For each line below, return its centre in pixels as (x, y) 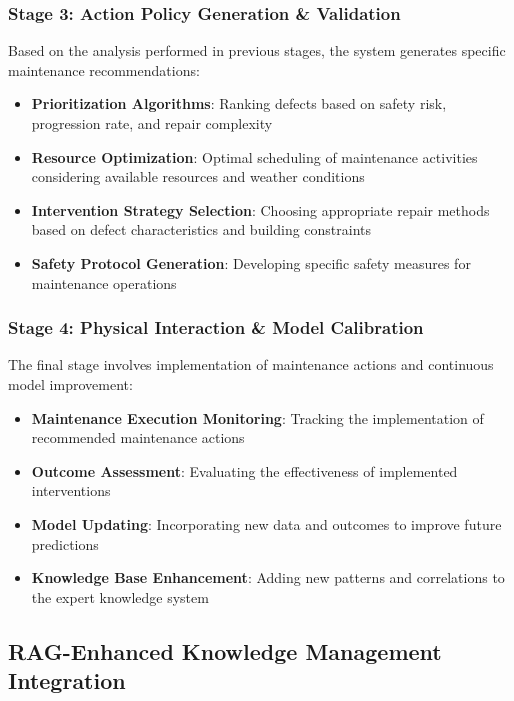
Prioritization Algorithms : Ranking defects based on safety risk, (239, 103)
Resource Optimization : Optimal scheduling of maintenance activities (254, 156)
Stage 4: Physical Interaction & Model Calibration (216, 327)
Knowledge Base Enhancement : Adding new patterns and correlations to (268, 577)
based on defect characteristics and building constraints (201, 229)
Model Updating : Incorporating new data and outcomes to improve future (266, 523)
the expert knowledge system (120, 596)
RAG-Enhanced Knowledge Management (225, 650)
